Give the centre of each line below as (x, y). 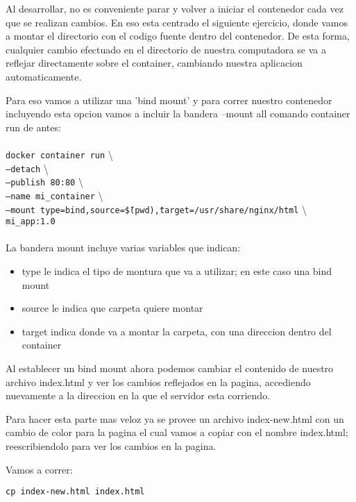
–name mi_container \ (54, 195)
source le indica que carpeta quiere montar (112, 308)
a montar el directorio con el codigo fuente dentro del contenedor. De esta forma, (178, 36)
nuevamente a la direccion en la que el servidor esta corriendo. (138, 395)
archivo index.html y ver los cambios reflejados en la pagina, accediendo (158, 382)
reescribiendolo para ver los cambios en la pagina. (111, 446)
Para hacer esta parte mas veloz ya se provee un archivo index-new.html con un (175, 418)
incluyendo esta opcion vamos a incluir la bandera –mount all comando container (178, 114)
